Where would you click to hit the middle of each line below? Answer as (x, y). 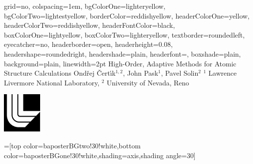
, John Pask (141, 73)
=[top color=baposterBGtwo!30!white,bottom (72, 145)
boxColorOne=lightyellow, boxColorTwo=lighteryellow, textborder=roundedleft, (124, 34)
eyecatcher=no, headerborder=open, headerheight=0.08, (88, 44)
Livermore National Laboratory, (52, 82)
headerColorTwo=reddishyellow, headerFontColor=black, (90, 25)
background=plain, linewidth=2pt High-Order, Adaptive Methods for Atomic (120, 63)
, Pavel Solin (180, 73)
